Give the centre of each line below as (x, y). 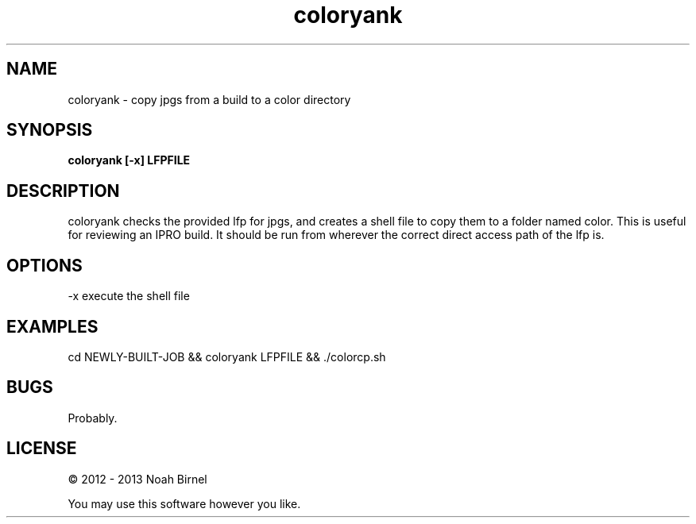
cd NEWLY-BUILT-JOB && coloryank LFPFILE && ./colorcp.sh (227, 356)
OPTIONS (44, 265)
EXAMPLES (52, 326)
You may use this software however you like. (184, 503)
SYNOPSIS (50, 130)
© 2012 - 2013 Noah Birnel (137, 479)
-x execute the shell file (129, 296)
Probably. (93, 418)
